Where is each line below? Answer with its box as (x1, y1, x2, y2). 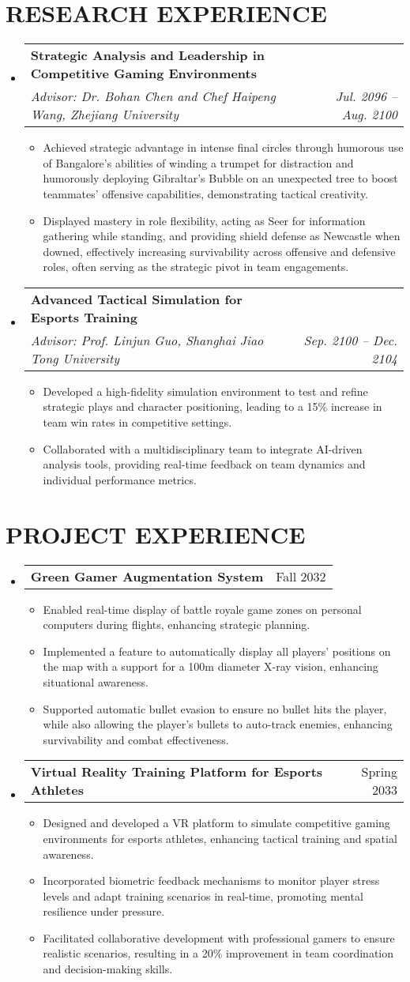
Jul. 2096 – (335, 87, 397, 106)
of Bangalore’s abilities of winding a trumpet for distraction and (43, 154, 354, 171)
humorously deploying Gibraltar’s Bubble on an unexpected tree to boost (43, 170, 398, 186)
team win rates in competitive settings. (43, 414, 232, 431)
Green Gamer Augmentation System (30, 566, 264, 585)
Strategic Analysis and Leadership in (30, 46, 265, 65)
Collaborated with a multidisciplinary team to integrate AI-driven (43, 440, 363, 457)
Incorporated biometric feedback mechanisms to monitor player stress (43, 872, 380, 889)
